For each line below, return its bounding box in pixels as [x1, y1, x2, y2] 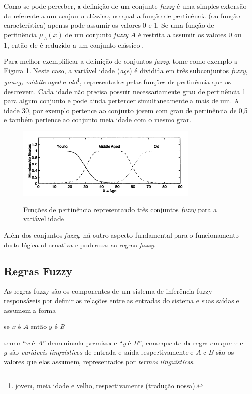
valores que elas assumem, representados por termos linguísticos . [4, 356, 195, 366]
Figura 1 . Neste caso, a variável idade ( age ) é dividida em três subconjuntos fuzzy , [4, 65, 248, 75]
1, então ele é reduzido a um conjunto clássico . [4, 39, 144, 49]
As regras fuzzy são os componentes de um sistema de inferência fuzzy [4, 286, 212, 296]
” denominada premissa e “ [42, 337, 123, 347]
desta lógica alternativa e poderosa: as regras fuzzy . [4, 239, 156, 249]
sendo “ [4, 337, 26, 347]
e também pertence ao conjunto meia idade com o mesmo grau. [4, 115, 192, 125]
